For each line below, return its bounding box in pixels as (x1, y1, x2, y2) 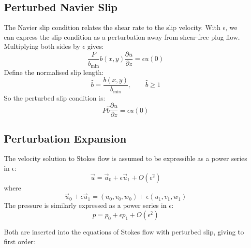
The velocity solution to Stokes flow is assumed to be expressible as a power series (4, 153, 247, 163)
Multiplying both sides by (4, 41, 80, 51)
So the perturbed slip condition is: (4, 92, 105, 102)
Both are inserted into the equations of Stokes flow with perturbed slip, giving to (4, 227, 244, 237)
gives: (87, 41, 104, 51)
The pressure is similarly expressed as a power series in (4, 200, 167, 210)
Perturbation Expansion (4, 131, 127, 146)
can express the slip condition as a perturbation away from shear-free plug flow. (4, 31, 240, 42)
